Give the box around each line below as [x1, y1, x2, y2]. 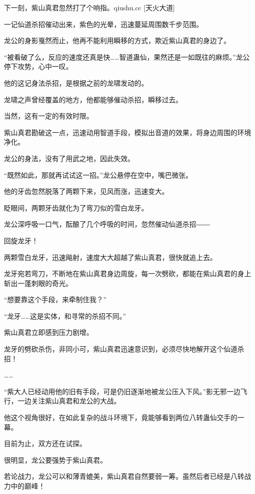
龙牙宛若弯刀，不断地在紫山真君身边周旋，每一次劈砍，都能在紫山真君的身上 [4, 268, 251, 279]
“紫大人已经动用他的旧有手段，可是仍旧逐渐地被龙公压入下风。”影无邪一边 [4, 386, 241, 396]
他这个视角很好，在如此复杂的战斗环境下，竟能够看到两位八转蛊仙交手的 [4, 412, 237, 423]
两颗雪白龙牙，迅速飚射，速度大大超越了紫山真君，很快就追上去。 [4, 252, 217, 262]
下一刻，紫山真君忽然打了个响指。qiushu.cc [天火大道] [4, 2, 175, 12]
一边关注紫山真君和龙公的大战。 [17, 396, 121, 406]
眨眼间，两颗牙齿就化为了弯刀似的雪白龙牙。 [4, 202, 148, 212]
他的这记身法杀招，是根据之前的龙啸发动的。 [4, 77, 148, 88]
